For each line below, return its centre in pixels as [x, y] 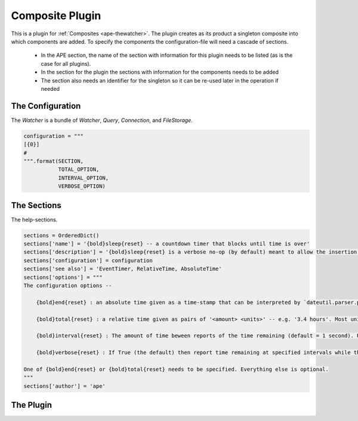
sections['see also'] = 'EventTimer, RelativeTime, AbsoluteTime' [123, 269]
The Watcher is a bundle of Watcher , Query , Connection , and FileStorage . [102, 120]
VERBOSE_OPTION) [82, 186]
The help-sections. [34, 219]
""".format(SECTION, [53, 161]
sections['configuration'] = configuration [88, 260]
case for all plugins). [66, 63]
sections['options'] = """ [63, 277]
